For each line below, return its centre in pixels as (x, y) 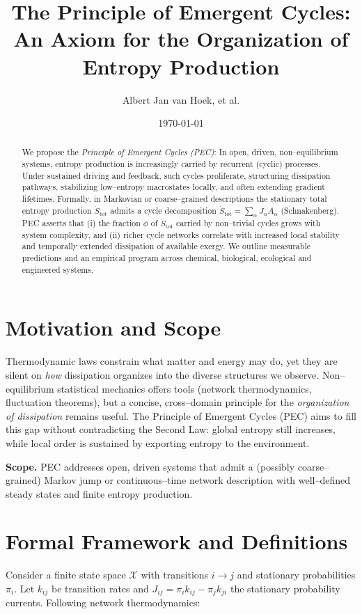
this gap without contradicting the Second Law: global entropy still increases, (171, 429)
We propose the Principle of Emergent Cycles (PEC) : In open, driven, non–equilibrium (180, 152)
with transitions (175, 575)
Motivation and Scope (113, 328)
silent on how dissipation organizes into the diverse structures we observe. (163, 374)
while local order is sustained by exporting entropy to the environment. (158, 442)
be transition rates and (100, 589)
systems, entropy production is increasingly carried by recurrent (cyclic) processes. (171, 164)
